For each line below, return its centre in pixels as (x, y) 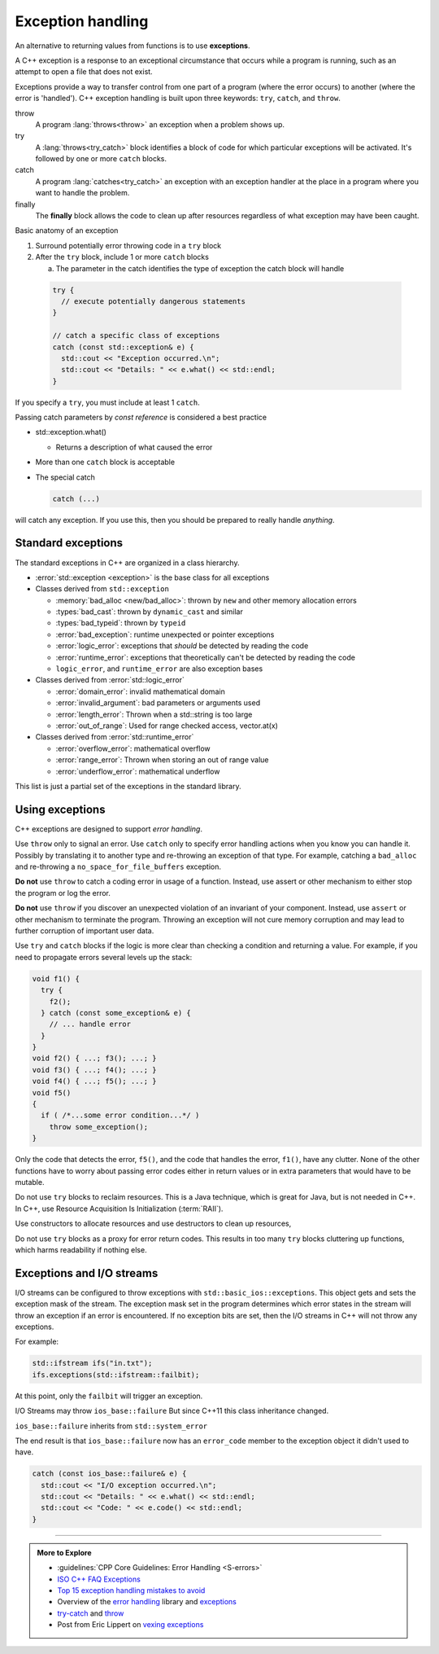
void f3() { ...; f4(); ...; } (95, 1070)
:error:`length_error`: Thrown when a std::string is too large (154, 714)
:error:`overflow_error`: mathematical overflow (133, 748)
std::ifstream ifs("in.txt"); (92, 1363)
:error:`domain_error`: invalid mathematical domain (140, 691)
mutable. (30, 1182)
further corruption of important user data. (85, 930)
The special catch (65, 477)
